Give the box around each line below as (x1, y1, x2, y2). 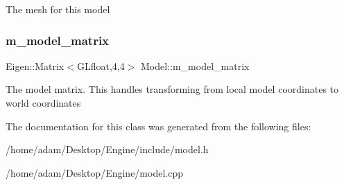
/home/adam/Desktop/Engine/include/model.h (6, 142, 209, 157)
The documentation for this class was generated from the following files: (6, 118, 311, 133)
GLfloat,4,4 (76, 58, 125, 73)
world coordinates (6, 96, 81, 109)
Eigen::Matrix (6, 58, 64, 73)
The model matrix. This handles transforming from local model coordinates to (6, 82, 339, 96)
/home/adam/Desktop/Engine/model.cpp (6, 165, 183, 179)
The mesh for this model (6, 2, 110, 16)
